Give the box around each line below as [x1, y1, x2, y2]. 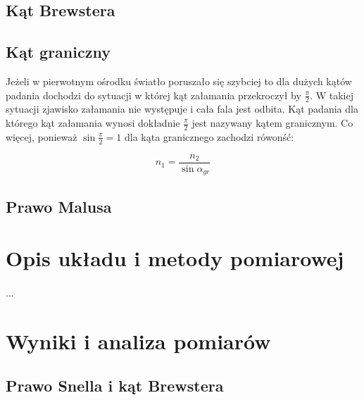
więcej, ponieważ [6, 129, 77, 144]
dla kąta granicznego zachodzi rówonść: [125, 129, 294, 144]
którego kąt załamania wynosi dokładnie [6, 115, 180, 130]
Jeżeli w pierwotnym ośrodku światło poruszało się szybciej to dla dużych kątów [6, 73, 352, 88]
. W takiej [310, 87, 353, 102]
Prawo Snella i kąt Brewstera [6, 375, 224, 396]
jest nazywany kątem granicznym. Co [192, 115, 353, 130]
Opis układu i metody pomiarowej [6, 244, 344, 273]
